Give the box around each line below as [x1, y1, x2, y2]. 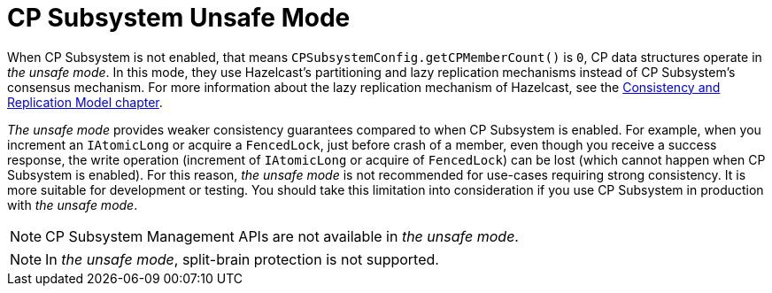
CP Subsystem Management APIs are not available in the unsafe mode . [45, 227, 519, 245]
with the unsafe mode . [7, 197, 138, 212]
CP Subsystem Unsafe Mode [7, 3, 351, 33]
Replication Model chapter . [7, 94, 163, 110]
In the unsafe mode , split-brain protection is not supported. [45, 250, 439, 268]
